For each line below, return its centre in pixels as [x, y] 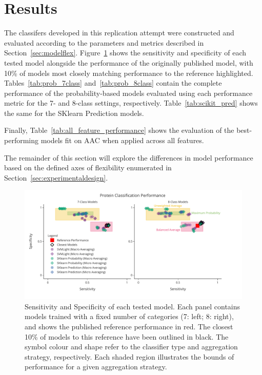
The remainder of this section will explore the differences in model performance [129, 157]
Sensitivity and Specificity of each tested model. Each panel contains [133, 306]
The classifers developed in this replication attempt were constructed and [119, 33]
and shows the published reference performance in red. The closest [129, 327]
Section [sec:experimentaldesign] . [56, 177]
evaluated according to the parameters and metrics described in [104, 42]
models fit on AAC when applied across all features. [122, 140]
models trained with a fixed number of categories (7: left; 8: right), [129, 316]
